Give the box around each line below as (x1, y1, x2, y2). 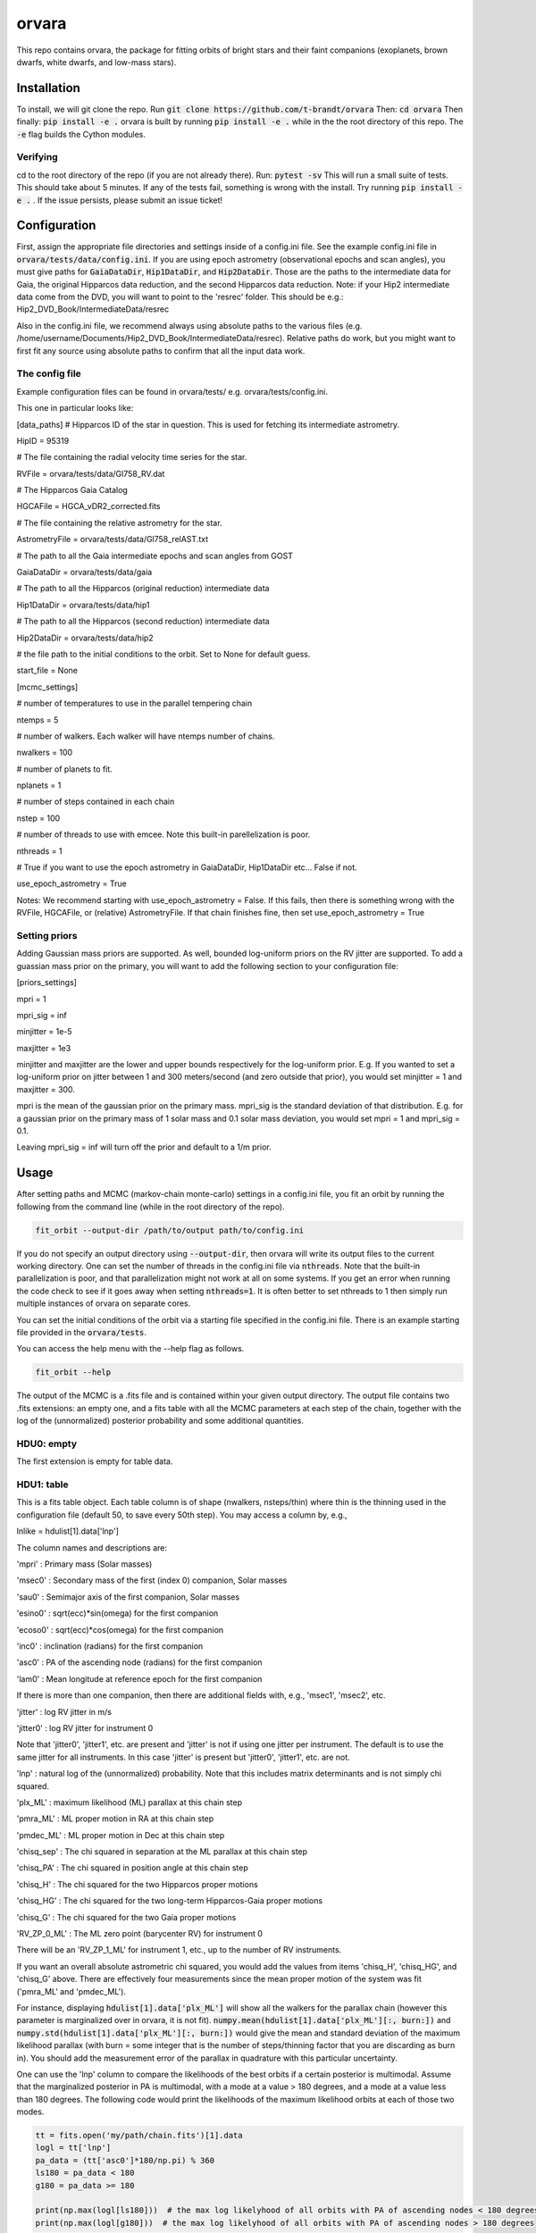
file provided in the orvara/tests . (16, 1327, 147, 1338)
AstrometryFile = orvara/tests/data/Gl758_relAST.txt (16, 534, 209, 545)
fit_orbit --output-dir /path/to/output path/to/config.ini (35, 1225, 305, 1235)
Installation (16, 80, 80, 96)
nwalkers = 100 (16, 747, 73, 758)
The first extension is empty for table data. (16, 1456, 173, 1467)
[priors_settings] (16, 977, 78, 988)
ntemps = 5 (16, 715, 59, 725)
